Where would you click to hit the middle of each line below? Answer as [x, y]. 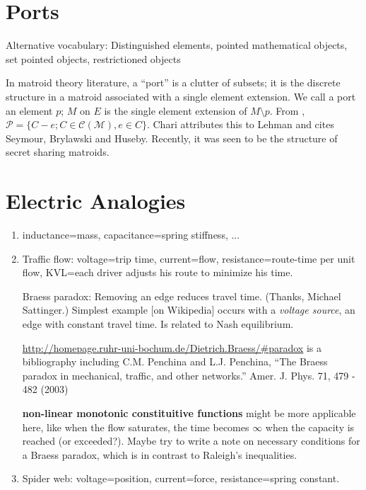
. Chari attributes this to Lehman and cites [240, 124]
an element [29, 110]
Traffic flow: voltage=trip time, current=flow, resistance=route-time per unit [189, 258]
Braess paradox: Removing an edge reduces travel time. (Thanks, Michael [182, 296]
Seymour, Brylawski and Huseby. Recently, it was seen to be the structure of [172, 138]
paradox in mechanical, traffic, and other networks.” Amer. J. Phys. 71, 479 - [189, 375]
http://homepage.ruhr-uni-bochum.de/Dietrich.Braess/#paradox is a [172, 347]
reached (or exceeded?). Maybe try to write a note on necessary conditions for [191, 441]
